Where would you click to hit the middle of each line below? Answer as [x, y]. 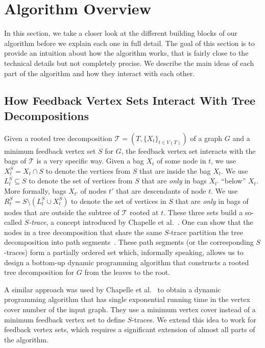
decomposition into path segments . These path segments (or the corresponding [129, 242]
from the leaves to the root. [127, 272]
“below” [234, 181]
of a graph [206, 138]
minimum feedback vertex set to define [65, 319]
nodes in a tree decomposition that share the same [83, 232]
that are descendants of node [161, 191]
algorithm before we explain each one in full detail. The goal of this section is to [129, 43]
